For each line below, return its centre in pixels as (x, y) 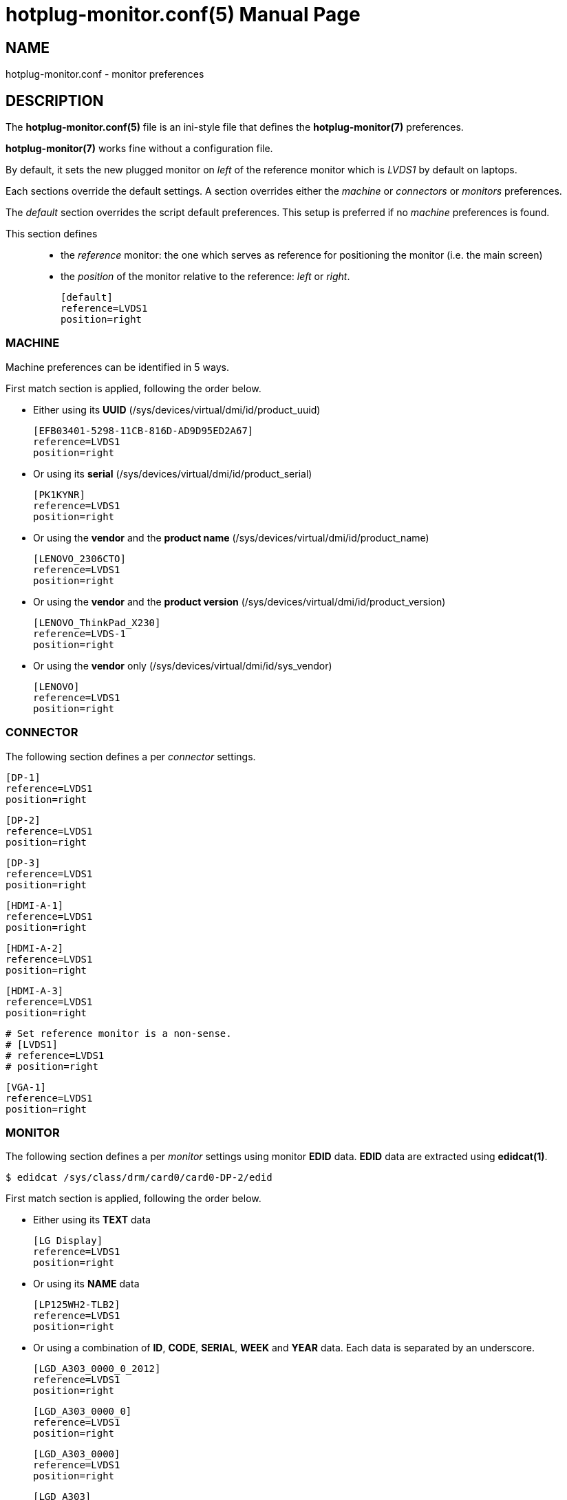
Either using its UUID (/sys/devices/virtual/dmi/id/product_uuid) (177, 409)
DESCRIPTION (55, 100)
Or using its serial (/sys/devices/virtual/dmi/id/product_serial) (173, 473)
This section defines (52, 234)
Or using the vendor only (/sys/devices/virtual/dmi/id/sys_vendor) (183, 665)
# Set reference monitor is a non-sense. (119, 1033)
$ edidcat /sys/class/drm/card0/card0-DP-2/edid (139, 1178)
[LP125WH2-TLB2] (77, 1305)
